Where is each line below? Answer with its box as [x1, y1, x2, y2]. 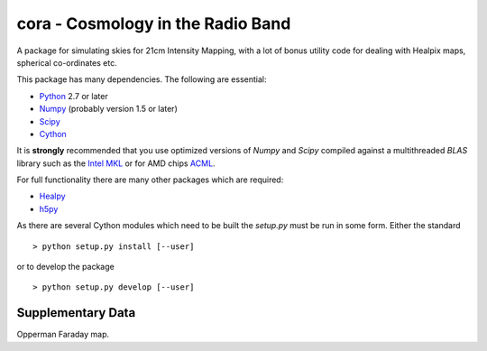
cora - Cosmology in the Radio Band [16, 14, 291, 33]
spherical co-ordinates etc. [16, 57, 117, 68]
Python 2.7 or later [39, 90, 108, 101]
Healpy [39, 190, 67, 202]
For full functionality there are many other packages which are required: [16, 174, 284, 185]
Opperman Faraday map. [16, 329, 110, 340]
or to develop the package [16, 262, 115, 272]
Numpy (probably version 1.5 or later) [39, 104, 178, 115]
